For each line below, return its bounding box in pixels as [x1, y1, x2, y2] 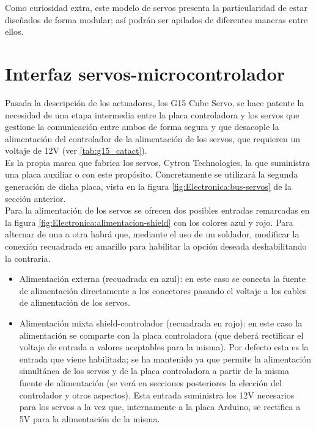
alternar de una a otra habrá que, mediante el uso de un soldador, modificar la [5, 228, 299, 240]
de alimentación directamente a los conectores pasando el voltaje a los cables [19, 284, 307, 297]
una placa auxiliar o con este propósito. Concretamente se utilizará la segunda [5, 168, 298, 181]
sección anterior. [5, 192, 66, 204]
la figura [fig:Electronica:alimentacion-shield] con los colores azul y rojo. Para [5, 215, 293, 228]
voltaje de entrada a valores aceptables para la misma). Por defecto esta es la [19, 341, 309, 353]
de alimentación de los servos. [19, 296, 130, 309]
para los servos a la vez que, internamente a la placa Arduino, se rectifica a [19, 400, 301, 413]
